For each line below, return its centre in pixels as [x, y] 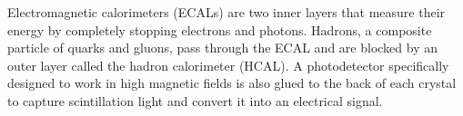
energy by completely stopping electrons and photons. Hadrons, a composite [220, 29]
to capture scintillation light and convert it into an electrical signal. [195, 100]
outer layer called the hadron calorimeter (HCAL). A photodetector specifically [228, 65]
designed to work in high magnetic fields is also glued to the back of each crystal [232, 83]
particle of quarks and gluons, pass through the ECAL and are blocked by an [223, 48]
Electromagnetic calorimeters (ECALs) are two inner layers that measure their [226, 12]
